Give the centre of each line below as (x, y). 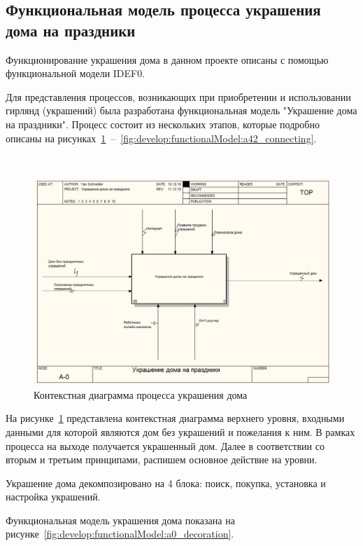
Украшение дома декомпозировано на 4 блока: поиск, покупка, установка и (166, 483)
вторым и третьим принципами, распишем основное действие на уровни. (162, 459)
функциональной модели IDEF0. (76, 73)
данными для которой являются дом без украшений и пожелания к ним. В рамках (180, 431)
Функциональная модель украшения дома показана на (120, 520)
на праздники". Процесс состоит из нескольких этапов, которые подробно (163, 124)
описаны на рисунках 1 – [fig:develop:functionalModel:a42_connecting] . (161, 138)
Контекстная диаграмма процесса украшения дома (141, 394)
